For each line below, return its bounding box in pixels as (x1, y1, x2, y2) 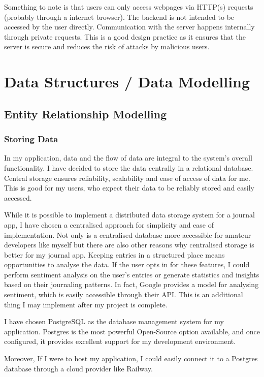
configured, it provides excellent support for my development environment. (4, 336, 236, 347)
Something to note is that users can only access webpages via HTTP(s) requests (4, 2, 253, 12)
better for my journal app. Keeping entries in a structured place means (4, 249, 225, 260)
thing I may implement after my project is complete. (4, 299, 168, 309)
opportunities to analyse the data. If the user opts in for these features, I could (4, 259, 250, 270)
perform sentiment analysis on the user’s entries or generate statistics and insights (4, 269, 259, 279)
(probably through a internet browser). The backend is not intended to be (4, 11, 235, 22)
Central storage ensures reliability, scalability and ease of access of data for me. (4, 172, 250, 183)
